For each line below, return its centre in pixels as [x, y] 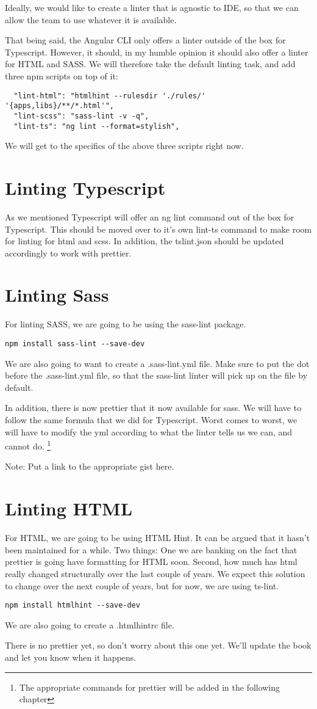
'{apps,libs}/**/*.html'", [59, 106]
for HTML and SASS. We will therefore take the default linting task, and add [150, 64]
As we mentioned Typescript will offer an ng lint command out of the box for [150, 216]
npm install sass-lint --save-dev [75, 344]
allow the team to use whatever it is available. [91, 19]
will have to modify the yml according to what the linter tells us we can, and [149, 431]
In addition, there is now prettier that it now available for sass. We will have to [153, 408]
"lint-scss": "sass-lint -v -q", [81, 116]
